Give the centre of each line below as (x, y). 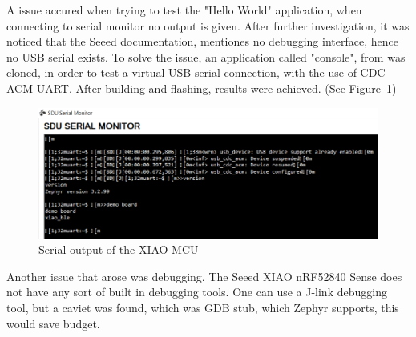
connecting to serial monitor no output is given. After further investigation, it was (208, 25)
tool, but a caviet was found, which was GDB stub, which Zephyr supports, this (203, 307)
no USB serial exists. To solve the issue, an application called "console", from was (206, 56)
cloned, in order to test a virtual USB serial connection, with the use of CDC (196, 72)
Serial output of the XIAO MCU (119, 249)
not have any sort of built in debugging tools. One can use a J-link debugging (197, 292)
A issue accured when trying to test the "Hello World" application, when (184, 10)
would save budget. (53, 323)
